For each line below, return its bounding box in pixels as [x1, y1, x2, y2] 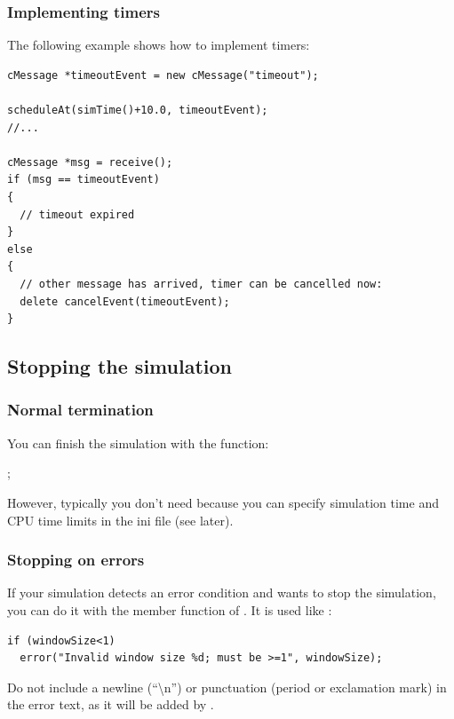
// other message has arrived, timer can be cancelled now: [20, 277, 383, 290]
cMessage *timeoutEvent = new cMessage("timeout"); [7, 68, 319, 82]
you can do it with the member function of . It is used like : [7, 600, 332, 619]
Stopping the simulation [7, 352, 232, 380]
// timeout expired [20, 208, 135, 221]
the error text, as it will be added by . [7, 695, 214, 714]
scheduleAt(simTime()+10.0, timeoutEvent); [7, 104, 268, 116]
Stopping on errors [7, 549, 145, 571]
